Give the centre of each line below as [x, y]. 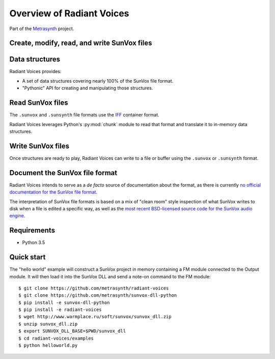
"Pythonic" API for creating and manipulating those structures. [88, 88]
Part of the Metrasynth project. [42, 29]
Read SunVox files [39, 103]
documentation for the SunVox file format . [53, 192]
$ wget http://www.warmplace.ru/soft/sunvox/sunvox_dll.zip [95, 317]
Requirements [32, 231]
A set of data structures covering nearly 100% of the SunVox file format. [98, 81]
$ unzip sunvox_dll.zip [48, 324]
